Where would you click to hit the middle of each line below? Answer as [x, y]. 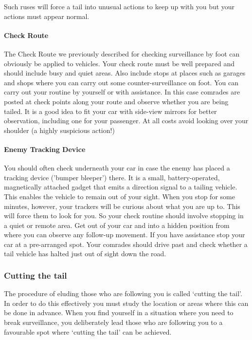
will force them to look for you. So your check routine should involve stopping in [124, 216]
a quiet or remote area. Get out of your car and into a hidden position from [117, 225]
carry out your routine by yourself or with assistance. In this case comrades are [122, 92]
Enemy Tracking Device [45, 149]
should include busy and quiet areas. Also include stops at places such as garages [125, 73]
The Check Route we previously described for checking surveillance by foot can [122, 53]
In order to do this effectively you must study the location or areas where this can [126, 303]
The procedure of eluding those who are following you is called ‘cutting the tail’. [123, 293]
